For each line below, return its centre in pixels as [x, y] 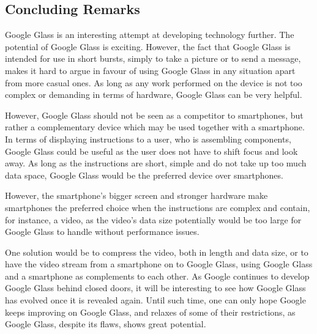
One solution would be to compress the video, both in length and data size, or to [157, 252]
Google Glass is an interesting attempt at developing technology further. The [150, 35]
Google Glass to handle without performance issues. [102, 232]
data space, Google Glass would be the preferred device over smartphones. [144, 175]
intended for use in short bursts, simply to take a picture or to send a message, [153, 58]
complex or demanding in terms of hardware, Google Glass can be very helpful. [154, 95]
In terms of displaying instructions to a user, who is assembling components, [148, 139]
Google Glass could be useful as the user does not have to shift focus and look [151, 151]
